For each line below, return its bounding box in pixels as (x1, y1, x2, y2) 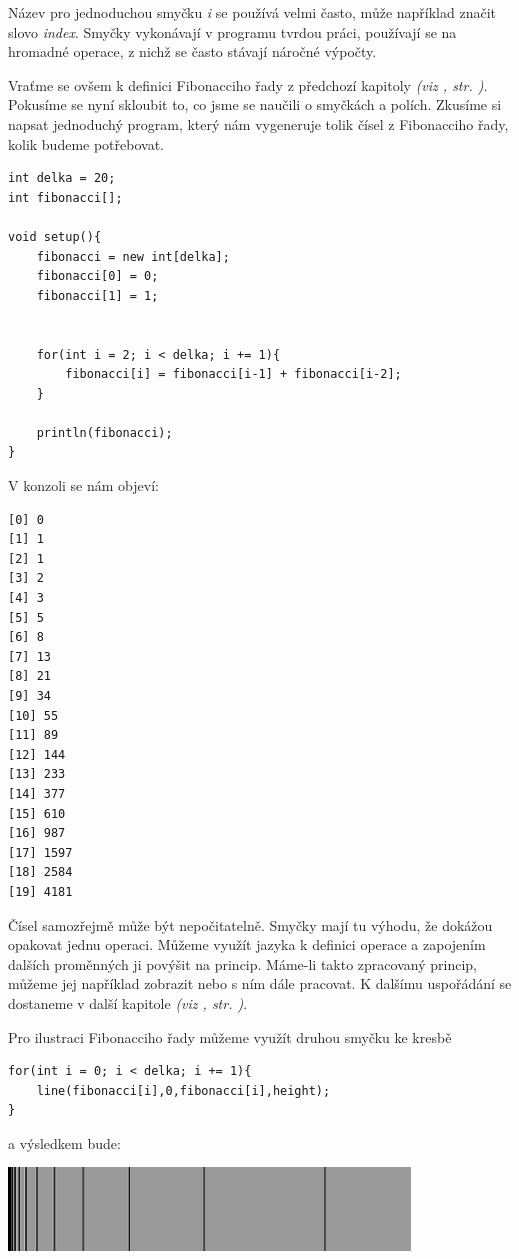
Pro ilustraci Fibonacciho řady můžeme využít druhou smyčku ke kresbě (8, 1026, 452, 1047)
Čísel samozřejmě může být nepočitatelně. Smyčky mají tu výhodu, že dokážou (8, 914, 493, 935)
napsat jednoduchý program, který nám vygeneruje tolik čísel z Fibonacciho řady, (8, 113, 509, 134)
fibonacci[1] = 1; (36, 288, 159, 303)
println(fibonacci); (36, 425, 173, 440)
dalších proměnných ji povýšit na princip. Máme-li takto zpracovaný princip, (8, 953, 477, 974)
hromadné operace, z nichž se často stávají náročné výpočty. (8, 41, 377, 62)
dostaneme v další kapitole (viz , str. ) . (8, 992, 248, 1013)
